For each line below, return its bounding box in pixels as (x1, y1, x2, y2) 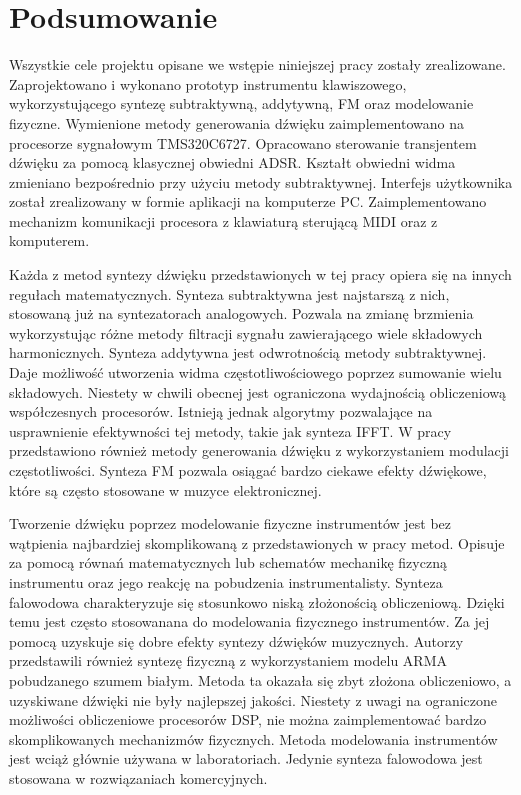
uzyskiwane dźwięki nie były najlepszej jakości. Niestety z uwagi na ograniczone (9, 689, 498, 710)
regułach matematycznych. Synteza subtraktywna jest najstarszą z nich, (9, 283, 450, 304)
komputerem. (9, 230, 90, 251)
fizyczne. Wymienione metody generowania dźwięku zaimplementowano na (9, 112, 465, 133)
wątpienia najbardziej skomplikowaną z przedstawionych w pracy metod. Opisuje (9, 532, 505, 553)
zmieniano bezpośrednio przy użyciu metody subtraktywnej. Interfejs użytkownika (9, 171, 513, 192)
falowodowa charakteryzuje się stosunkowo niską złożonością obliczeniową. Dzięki (9, 591, 505, 612)
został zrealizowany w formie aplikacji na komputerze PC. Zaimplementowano (9, 191, 487, 212)
